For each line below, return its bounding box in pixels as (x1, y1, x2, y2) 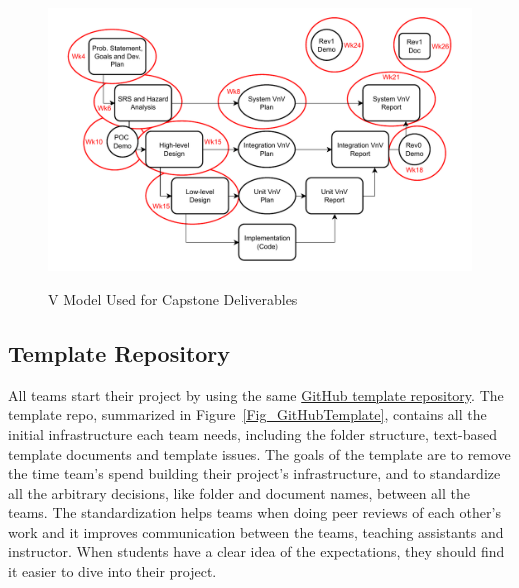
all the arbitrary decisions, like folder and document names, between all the (8, 482, 470, 503)
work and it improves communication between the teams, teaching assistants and (8, 521, 504, 542)
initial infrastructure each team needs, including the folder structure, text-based (8, 423, 498, 444)
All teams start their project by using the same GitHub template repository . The (8, 384, 504, 405)
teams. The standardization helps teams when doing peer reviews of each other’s (8, 502, 501, 523)
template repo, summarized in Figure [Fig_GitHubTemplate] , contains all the (8, 404, 487, 425)
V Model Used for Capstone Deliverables (48, 288, 298, 309)
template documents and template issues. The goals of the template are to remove (8, 443, 511, 464)
